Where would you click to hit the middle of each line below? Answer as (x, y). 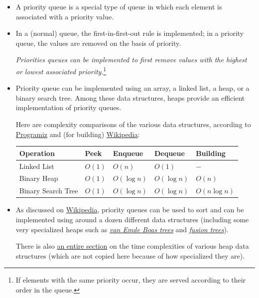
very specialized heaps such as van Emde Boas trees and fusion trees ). (122, 229)
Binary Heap (39, 178)
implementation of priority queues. (68, 107)
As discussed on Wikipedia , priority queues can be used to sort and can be (130, 210)
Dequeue (169, 153)
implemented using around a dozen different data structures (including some (132, 219)
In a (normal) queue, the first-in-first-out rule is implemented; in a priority (130, 33)
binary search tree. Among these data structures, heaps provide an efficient (130, 97)
